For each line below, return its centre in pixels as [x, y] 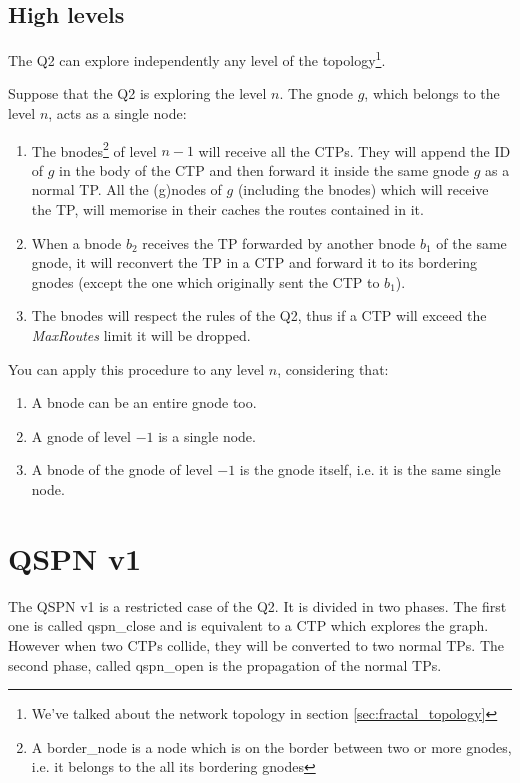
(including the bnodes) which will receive [363, 189]
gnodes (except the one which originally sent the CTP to [205, 281]
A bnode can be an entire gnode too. [144, 402]
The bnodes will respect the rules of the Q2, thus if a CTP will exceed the [259, 315]
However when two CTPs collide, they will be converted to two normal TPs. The [256, 644]
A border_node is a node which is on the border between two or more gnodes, [271, 746]
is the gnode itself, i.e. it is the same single [370, 469]
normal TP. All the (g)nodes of [126, 189]
